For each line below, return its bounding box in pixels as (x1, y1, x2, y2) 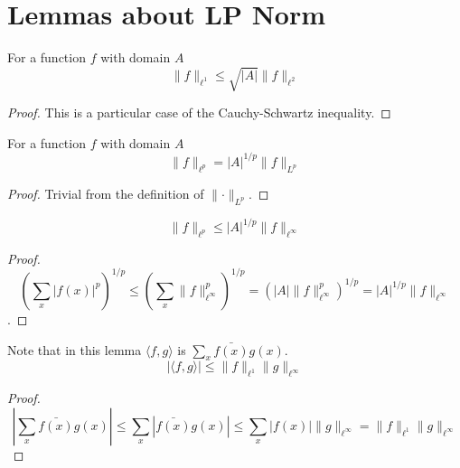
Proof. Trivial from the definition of (7, 183, 204, 202)
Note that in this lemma (7, 340, 142, 359)
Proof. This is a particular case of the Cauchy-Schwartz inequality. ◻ (7, 103, 391, 122)
